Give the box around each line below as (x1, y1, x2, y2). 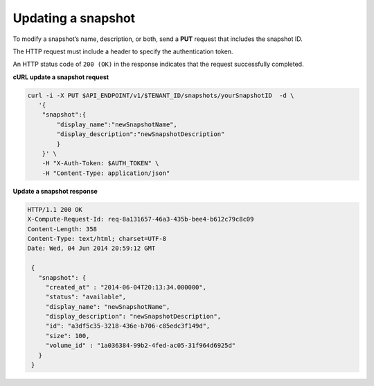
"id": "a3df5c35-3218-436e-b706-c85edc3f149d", (45, 322, 211, 330)
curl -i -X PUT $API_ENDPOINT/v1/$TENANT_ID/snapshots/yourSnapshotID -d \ (27, 91, 294, 99)
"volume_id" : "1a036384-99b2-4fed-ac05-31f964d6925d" (45, 342, 236, 350)
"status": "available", (45, 293, 127, 301)
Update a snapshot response (12, 187, 98, 195)
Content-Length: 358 (27, 225, 97, 233)
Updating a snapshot (12, 10, 136, 26)
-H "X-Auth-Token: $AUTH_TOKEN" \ (42, 160, 159, 167)
